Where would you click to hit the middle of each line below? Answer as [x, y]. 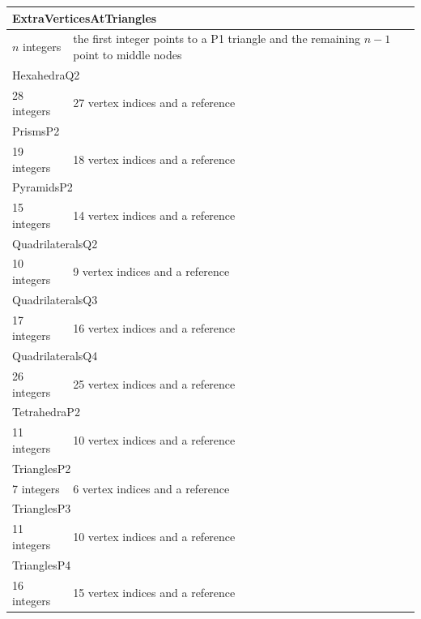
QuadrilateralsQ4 [55, 356]
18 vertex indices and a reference [154, 159]
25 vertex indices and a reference [154, 383]
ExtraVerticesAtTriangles [85, 17]
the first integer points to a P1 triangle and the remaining [217, 39]
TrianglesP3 [42, 508]
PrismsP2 [36, 131]
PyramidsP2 [43, 187]
